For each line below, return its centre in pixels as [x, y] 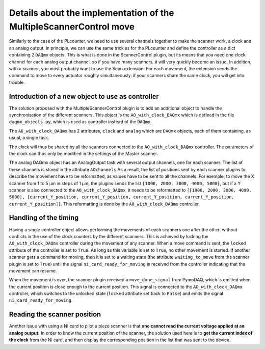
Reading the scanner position [55, 314]
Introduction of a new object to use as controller [84, 96]
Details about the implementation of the [92, 13]
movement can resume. [33, 270]
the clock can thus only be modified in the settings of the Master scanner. [84, 153]
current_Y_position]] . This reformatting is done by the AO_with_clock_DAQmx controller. [105, 204]
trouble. [17, 82]
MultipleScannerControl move [72, 27]
